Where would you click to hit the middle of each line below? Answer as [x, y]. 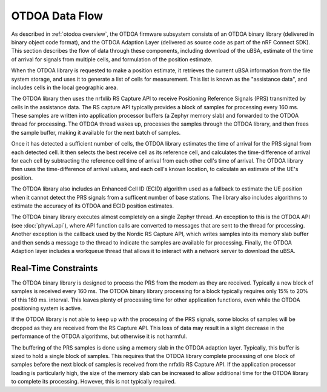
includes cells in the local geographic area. [64, 87]
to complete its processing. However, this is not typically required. [94, 382]
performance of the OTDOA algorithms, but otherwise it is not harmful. [99, 336]
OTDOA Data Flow [57, 16]
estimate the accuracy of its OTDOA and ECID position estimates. [92, 206]
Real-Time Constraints [54, 268]
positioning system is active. [47, 308]
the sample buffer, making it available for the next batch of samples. [96, 132]
